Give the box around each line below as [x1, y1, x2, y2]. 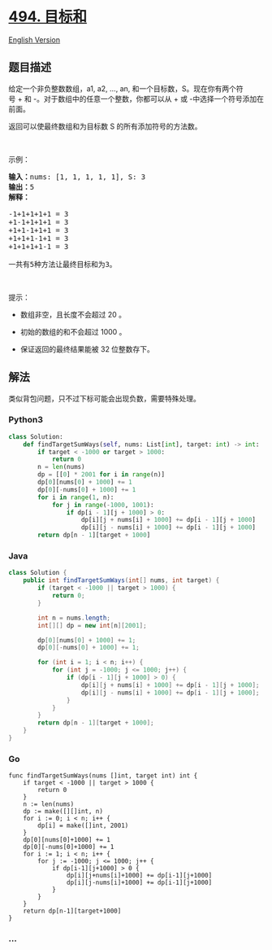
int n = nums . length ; [37, 614, 111, 622]
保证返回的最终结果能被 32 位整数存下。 [19, 344, 154, 354]
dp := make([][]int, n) [23, 808, 104, 816]
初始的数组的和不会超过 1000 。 [19, 326, 127, 336]
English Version [8, 34, 61, 45]
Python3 [8, 414, 43, 426]
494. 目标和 [8, 7, 88, 26]
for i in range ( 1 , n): [37, 493, 114, 501]
